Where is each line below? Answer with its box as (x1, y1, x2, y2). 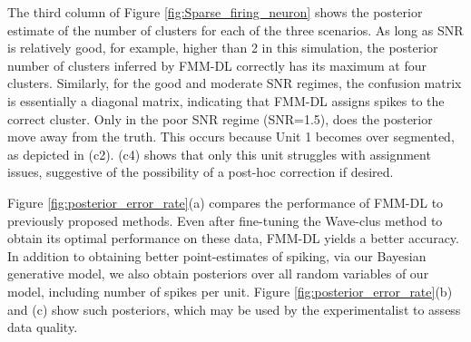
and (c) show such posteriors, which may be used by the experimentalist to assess (7, 299, 461, 318)
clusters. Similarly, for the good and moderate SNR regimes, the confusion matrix (7, 73, 462, 93)
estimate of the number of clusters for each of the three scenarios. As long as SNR (7, 20, 464, 39)
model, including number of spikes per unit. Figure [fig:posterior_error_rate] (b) (7, 281, 453, 300)
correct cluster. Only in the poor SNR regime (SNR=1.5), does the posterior (7, 109, 433, 128)
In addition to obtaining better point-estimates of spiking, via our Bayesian (7, 246, 427, 265)
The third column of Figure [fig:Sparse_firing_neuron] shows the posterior (7, 3, 423, 21)
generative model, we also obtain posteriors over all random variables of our (7, 264, 429, 283)
